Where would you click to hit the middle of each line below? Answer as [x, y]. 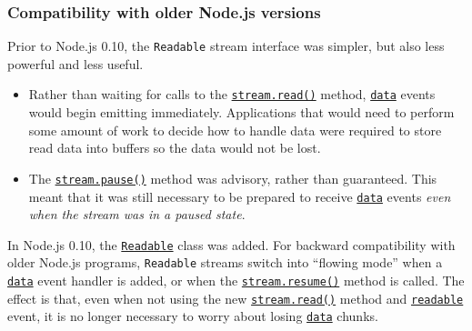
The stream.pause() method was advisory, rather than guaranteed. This [233, 178]
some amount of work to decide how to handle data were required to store [235, 130]
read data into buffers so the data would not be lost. [175, 148]
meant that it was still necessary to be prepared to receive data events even [240, 196]
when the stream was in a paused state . [137, 214]
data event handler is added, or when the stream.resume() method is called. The [236, 281]
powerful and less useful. [75, 63]
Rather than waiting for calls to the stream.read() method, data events [232, 94]
